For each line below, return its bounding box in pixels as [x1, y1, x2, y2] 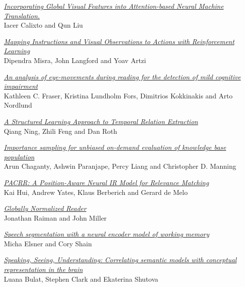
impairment [4, 81, 38, 91]
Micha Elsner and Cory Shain [4, 238, 92, 248]
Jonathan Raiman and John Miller [4, 212, 107, 223]
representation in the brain [4, 264, 83, 274]
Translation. [4, 10, 40, 20]
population [4, 151, 34, 161]
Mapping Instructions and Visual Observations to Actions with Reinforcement [4, 36, 235, 46]
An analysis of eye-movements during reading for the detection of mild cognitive [4, 71, 241, 81]
